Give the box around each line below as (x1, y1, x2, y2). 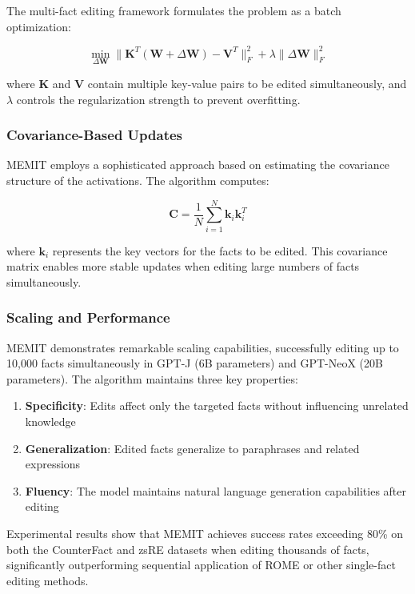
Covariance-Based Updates (6, 125, 183, 145)
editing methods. (6, 572, 89, 588)
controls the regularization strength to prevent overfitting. (16, 90, 301, 107)
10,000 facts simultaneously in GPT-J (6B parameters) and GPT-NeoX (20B (6, 355, 383, 371)
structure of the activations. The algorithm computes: (6, 171, 269, 188)
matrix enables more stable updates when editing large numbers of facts (6, 258, 360, 275)
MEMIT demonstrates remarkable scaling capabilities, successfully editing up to (6, 339, 399, 355)
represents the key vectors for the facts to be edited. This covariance (52, 242, 388, 259)
